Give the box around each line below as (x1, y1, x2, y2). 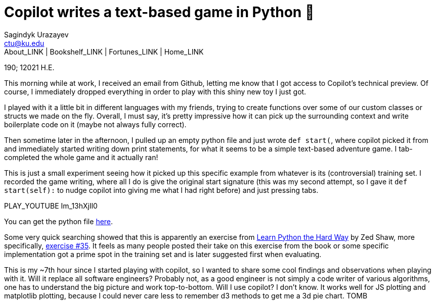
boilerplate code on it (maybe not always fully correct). (4, 120, 187, 129)
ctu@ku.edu (4, 38, 45, 47)
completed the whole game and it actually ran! (4, 153, 158, 162)
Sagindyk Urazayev (4, 30, 69, 39)
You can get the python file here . (4, 217, 113, 226)
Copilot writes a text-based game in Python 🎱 (4, 4, 315, 21)
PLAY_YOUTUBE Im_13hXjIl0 (4, 201, 98, 210)
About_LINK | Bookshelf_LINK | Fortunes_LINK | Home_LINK (4, 47, 204, 56)
